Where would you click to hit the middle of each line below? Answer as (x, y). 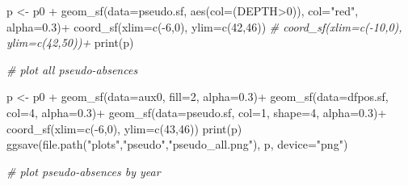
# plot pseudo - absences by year (84, 171)
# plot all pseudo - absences (72, 69)
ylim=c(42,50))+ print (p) (70, 42)
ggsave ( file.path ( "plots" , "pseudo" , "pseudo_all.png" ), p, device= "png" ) (177, 144)
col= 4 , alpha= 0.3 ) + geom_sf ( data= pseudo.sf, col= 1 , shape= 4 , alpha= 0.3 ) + (197, 112)
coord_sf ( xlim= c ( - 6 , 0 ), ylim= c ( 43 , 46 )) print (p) (124, 128)
